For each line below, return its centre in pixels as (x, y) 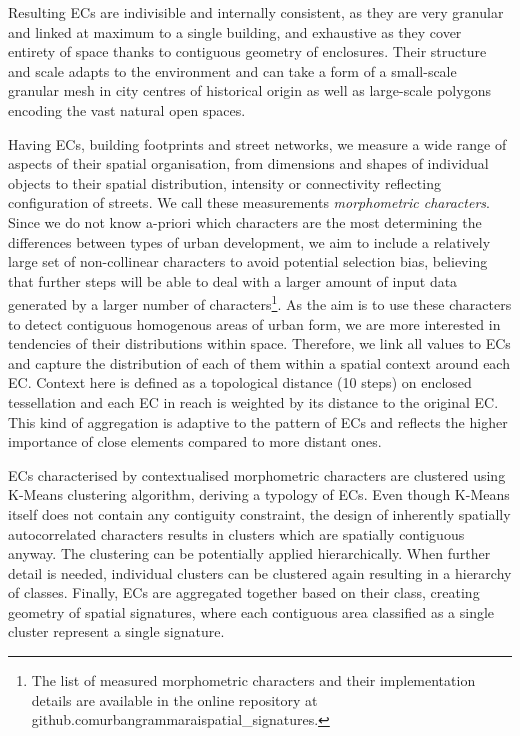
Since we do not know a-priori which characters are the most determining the (245, 221)
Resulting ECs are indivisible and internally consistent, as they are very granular (256, 12)
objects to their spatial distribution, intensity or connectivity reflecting (224, 182)
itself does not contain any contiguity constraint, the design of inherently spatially (259, 513)
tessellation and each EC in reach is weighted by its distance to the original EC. (253, 401)
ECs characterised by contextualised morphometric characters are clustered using (257, 474)
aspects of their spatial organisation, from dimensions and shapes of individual (248, 163)
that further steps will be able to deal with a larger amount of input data (233, 280)
